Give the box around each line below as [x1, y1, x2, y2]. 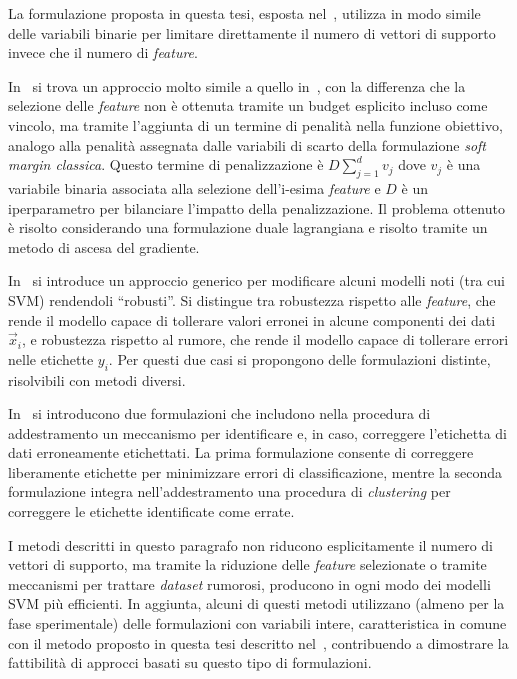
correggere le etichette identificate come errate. [8, 501, 295, 522]
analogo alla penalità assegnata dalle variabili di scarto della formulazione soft [8, 134, 486, 155]
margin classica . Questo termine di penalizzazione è [8, 154, 324, 175]
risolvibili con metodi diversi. [8, 369, 186, 390]
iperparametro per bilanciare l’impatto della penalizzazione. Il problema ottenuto [8, 197, 505, 218]
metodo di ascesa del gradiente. [8, 236, 200, 257]
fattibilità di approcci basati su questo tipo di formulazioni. [8, 652, 372, 673]
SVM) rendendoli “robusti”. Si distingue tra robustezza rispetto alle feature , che [8, 289, 496, 310]
